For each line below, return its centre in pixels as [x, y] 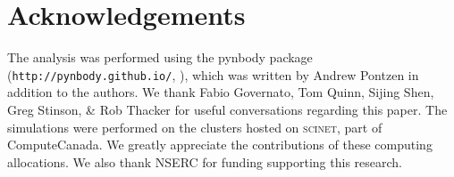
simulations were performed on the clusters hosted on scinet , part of [195, 127]
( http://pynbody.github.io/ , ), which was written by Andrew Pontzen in [213, 74]
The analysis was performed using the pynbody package [160, 57]
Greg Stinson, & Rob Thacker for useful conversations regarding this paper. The [227, 109]
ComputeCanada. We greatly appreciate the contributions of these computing [220, 145]
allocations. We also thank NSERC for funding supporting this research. [205, 161]
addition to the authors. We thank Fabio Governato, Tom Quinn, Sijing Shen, [221, 92]
